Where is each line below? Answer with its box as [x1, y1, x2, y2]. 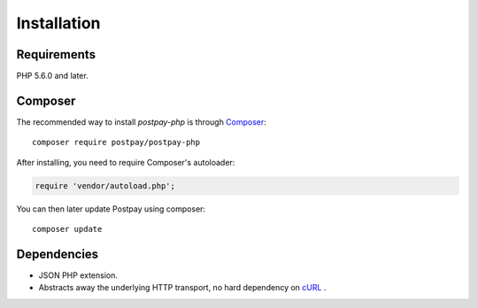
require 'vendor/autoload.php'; [35, 181, 176, 190]
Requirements [16, 47, 96, 62]
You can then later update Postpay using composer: [16, 204, 206, 214]
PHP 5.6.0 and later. [16, 71, 89, 81]
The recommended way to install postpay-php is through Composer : [16, 116, 267, 127]
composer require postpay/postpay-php [32, 137, 201, 148]
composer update [32, 224, 103, 235]
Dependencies [16, 246, 99, 261]
